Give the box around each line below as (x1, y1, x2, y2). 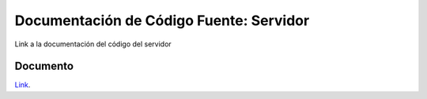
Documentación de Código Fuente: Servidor (14, 12, 310, 29)
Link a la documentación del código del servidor (14, 39, 172, 49)
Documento (14, 60, 74, 73)
